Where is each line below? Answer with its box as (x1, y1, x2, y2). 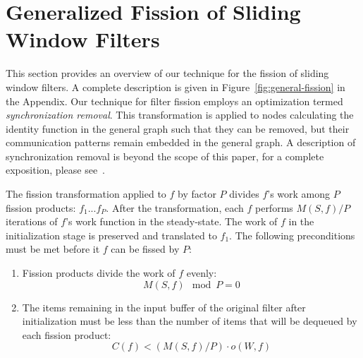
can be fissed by (111, 241, 180, 256)
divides (229, 186, 259, 201)
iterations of (6, 214, 58, 229)
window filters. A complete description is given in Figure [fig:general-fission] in (6, 79, 345, 94)
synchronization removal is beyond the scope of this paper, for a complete (6, 148, 324, 163)
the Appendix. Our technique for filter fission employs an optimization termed (6, 93, 343, 108)
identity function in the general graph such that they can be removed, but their (6, 121, 350, 136)
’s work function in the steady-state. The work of (66, 214, 278, 229)
